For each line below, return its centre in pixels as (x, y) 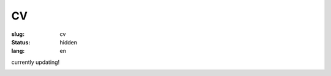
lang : (18, 51)
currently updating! (36, 62)
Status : (21, 42)
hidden (69, 42)
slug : (18, 34)
